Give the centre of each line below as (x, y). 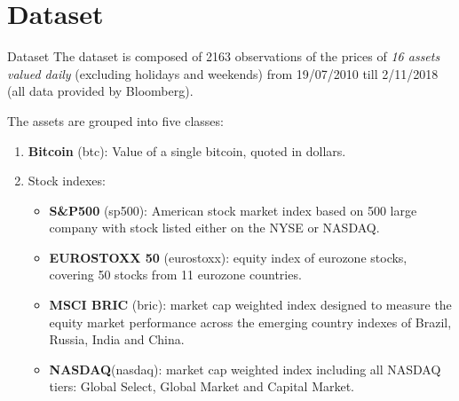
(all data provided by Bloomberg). (100, 91)
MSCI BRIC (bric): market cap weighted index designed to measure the (250, 305)
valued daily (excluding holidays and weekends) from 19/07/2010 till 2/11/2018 (223, 73)
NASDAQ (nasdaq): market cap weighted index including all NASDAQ (245, 369)
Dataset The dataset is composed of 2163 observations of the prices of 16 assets (224, 56)
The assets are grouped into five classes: (115, 120)
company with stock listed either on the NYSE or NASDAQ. (214, 228)
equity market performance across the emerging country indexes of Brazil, (250, 322)
